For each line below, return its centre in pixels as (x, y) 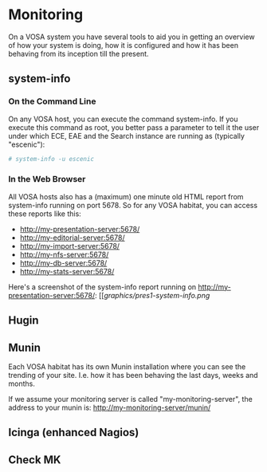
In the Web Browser (47, 179)
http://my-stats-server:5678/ (67, 271)
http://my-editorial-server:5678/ (72, 238)
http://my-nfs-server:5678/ (64, 254)
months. (22, 383)
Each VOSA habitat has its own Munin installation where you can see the (127, 367)
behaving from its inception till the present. (79, 53)
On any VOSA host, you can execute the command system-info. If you (123, 119)
